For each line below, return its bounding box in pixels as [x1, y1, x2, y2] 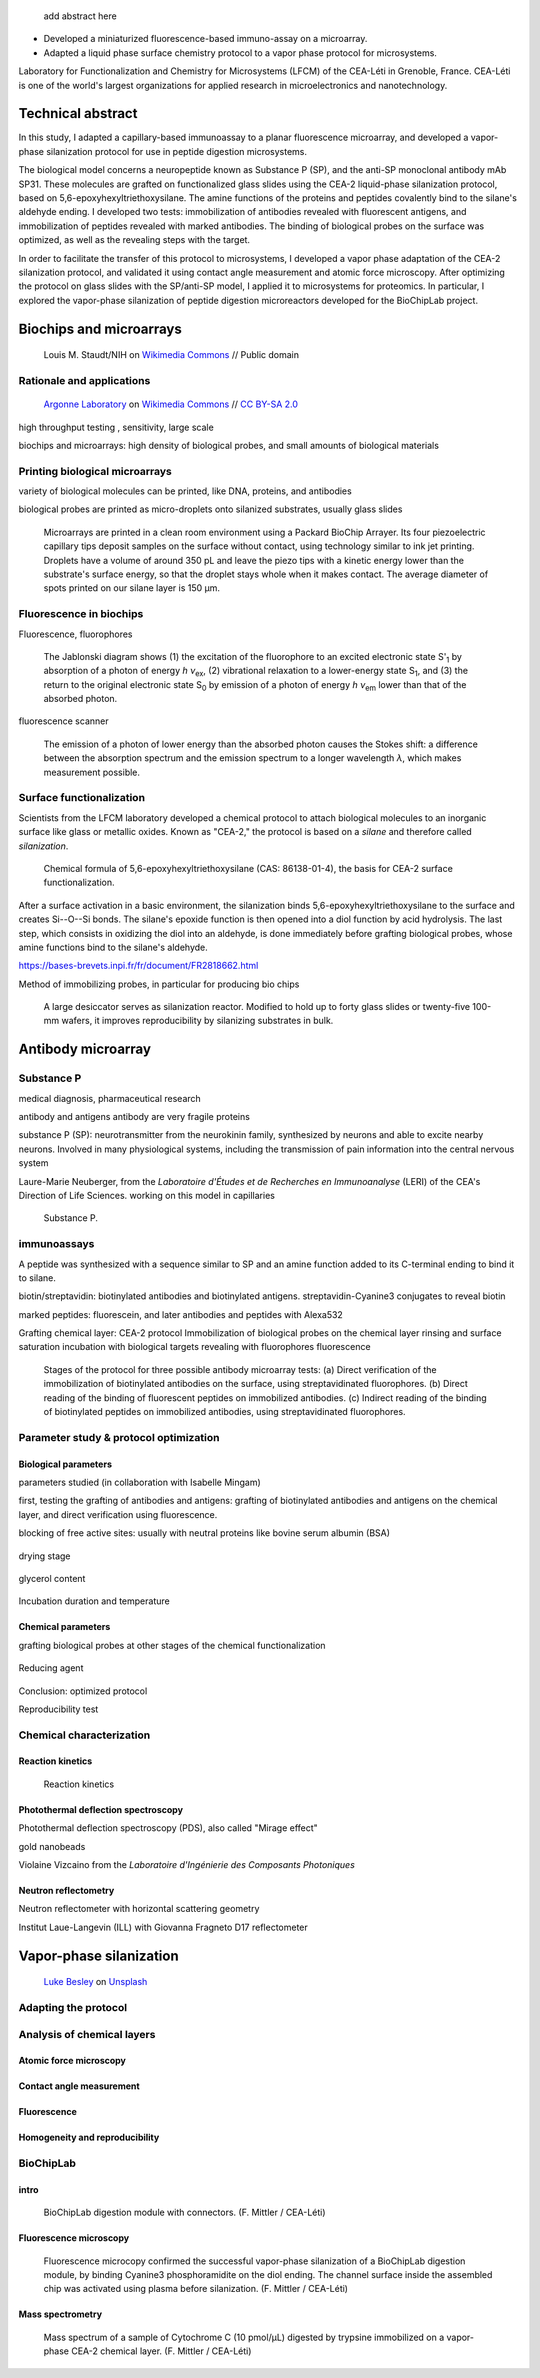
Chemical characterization [18, 1728, 151, 1742]
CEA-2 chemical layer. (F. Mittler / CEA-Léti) [71, 2345, 252, 2357]
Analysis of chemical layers [18, 2027, 156, 2041]
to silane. [18, 1271, 57, 1284]
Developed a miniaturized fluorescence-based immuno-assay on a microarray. [43, 33, 368, 45]
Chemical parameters [18, 1621, 111, 1633]
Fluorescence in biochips [18, 607, 144, 621]
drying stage [18, 1550, 71, 1562]
